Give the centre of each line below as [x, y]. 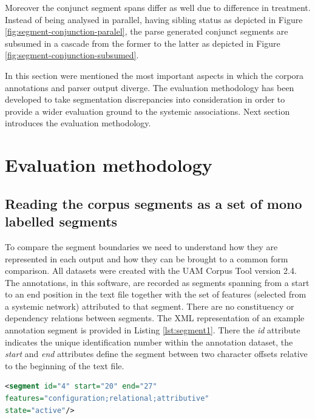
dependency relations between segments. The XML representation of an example [155, 318]
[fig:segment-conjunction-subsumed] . [72, 55]
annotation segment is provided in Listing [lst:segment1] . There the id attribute [153, 330]
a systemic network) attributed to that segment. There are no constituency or [150, 306]
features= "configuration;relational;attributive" [107, 399]
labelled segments [61, 221]
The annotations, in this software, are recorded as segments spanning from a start [157, 282]
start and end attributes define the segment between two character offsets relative [156, 354]
